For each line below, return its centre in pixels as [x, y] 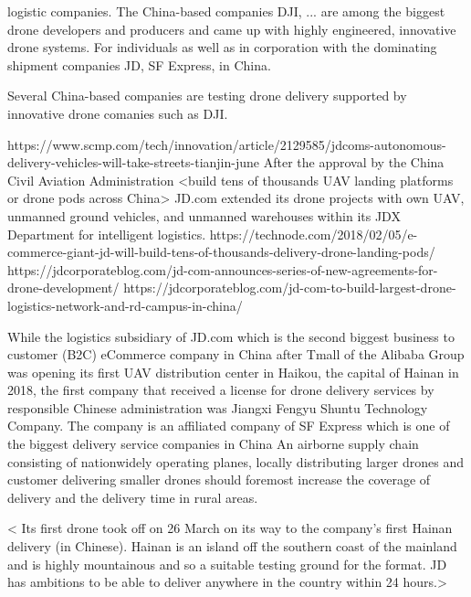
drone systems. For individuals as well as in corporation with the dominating [222, 47]
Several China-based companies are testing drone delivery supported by [207, 96]
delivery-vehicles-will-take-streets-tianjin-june [134, 162]
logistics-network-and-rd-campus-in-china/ [125, 305]
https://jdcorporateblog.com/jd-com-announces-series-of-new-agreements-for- [223, 269]
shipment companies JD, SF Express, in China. [139, 64]
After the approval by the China [354, 162]
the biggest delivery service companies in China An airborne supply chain [213, 444]
